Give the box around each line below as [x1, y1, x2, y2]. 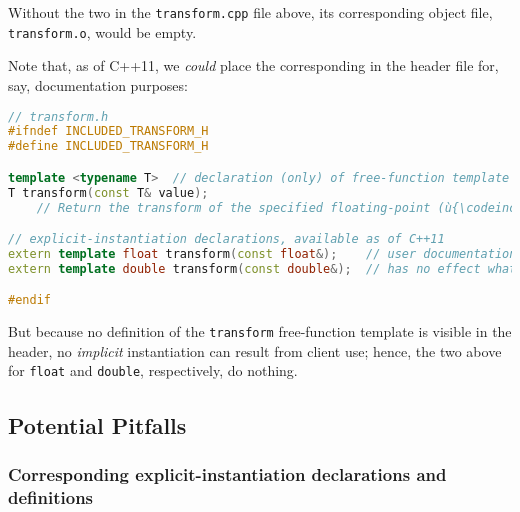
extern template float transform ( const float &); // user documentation [8, 246, 517, 261]
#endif [8, 293, 51, 308]
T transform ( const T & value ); [8, 185, 209, 200]
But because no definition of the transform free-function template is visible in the [8, 321, 512, 342]
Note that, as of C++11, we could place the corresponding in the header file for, [8, 55, 499, 76]
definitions [8, 484, 94, 509]
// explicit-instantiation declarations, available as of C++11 [8, 232, 445, 247]
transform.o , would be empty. [8, 21, 197, 42]
